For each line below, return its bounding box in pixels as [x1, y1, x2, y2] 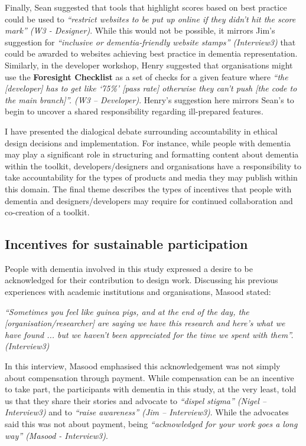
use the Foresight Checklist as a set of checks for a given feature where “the [5, 70, 288, 83]
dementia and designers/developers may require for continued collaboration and [5, 194, 293, 206]
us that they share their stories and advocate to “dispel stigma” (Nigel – [5, 394, 266, 406]
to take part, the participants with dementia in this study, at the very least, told [5, 383, 297, 395]
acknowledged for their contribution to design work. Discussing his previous [5, 274, 278, 286]
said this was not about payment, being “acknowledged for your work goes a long [5, 418, 298, 430]
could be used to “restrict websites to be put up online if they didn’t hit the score [5, 12, 296, 25]
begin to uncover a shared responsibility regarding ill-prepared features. [5, 105, 263, 117]
